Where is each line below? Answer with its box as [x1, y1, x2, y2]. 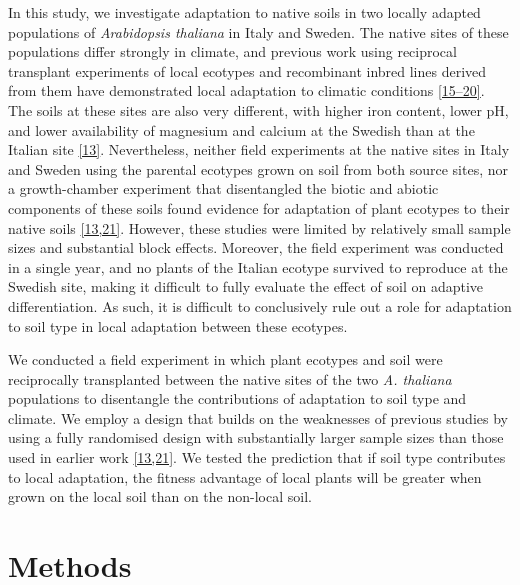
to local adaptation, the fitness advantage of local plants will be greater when [8, 466, 482, 487]
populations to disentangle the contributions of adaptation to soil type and [8, 388, 467, 409]
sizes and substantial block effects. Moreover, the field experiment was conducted [8, 237, 504, 258]
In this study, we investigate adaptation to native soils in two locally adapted [8, 2, 481, 22]
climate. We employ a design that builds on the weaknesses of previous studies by [8, 407, 508, 428]
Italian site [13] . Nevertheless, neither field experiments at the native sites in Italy [8, 139, 510, 160]
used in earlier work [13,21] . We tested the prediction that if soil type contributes [8, 447, 506, 468]
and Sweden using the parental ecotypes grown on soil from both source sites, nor [8, 158, 508, 179]
